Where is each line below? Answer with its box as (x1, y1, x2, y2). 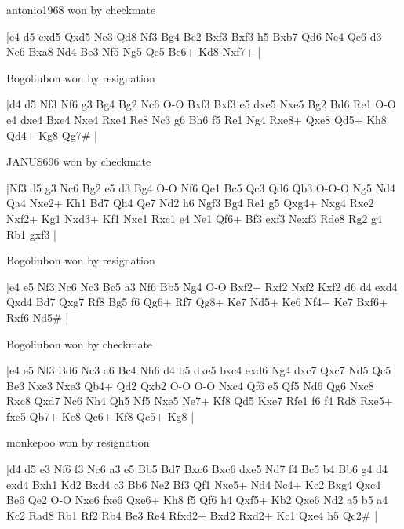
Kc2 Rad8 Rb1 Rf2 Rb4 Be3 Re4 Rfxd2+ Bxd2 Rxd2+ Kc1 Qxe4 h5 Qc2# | (6, 506, 378, 523)
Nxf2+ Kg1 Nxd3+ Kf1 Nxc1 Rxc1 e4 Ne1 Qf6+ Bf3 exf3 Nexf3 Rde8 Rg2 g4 (6, 210, 383, 226)
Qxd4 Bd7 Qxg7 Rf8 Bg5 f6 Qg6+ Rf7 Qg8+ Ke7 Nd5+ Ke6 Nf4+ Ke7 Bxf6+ (6, 294, 388, 310)
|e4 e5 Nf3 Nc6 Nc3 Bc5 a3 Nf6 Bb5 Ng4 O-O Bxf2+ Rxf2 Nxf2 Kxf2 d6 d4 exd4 (6, 278, 398, 294)
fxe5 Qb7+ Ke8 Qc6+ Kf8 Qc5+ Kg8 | (6, 407, 195, 424)
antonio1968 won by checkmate (6, 2, 156, 17)
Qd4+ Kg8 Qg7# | (6, 126, 97, 143)
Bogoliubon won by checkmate (6, 335, 153, 352)
